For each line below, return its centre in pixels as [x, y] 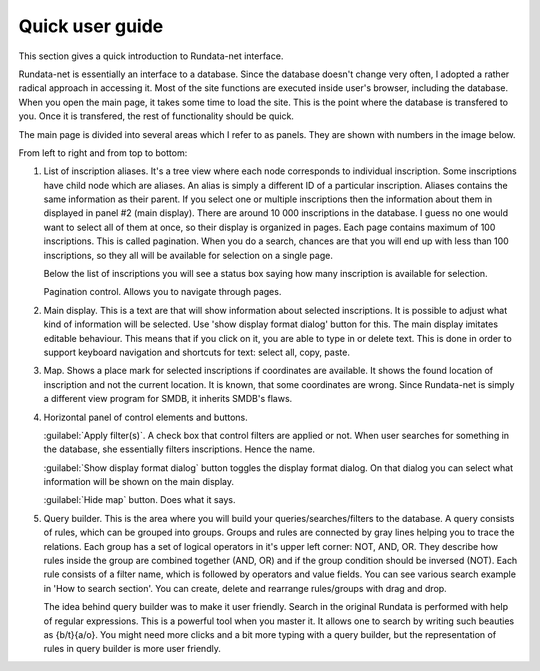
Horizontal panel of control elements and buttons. [146, 417]
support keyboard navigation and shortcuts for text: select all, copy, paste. [196, 352]
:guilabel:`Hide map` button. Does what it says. [139, 500]
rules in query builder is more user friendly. [132, 649]
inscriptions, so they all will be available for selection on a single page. [188, 255]
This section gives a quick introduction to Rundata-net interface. [151, 56]
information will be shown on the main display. [139, 482]
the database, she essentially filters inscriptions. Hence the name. [179, 449]
